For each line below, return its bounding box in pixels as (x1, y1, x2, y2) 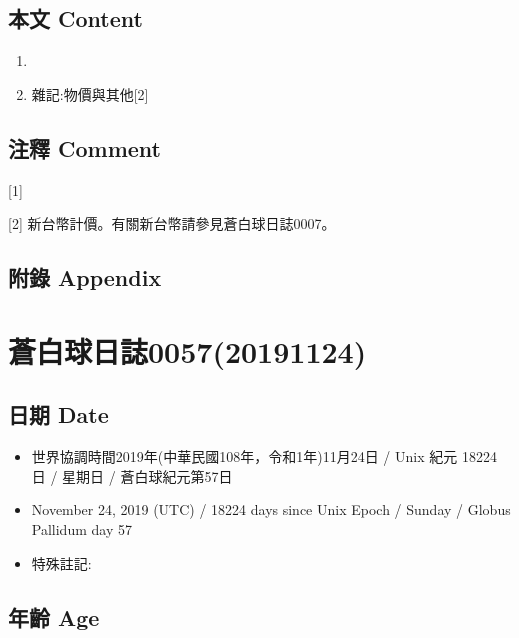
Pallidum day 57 (31, 518, 132, 539)
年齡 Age (8, 601, 100, 632)
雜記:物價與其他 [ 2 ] (31, 83, 149, 104)
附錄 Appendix (8, 262, 162, 293)
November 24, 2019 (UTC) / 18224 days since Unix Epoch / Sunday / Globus (31, 499, 511, 520)
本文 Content (8, 3, 143, 34)
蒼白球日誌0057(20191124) (8, 330, 367, 371)
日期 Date (8, 399, 109, 430)
